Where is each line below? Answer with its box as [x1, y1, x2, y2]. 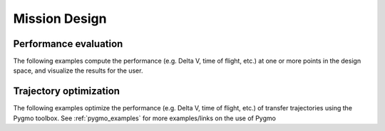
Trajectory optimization [13, 85, 120, 98]
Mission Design [13, 11, 107, 26]
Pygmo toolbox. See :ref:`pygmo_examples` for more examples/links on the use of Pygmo [13, 114, 276, 122]
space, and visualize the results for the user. [13, 66, 143, 75]
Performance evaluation [13, 38, 123, 50]
